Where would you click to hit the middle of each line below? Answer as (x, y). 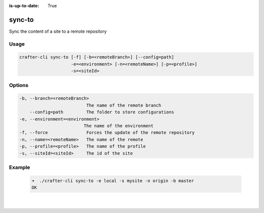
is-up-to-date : (24, 6)
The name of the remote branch (124, 105)
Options (19, 85)
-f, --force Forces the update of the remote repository (107, 133)
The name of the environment (119, 126)
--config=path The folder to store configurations (102, 112)
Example (20, 167)
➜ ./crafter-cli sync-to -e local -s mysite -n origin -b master (113, 181)
